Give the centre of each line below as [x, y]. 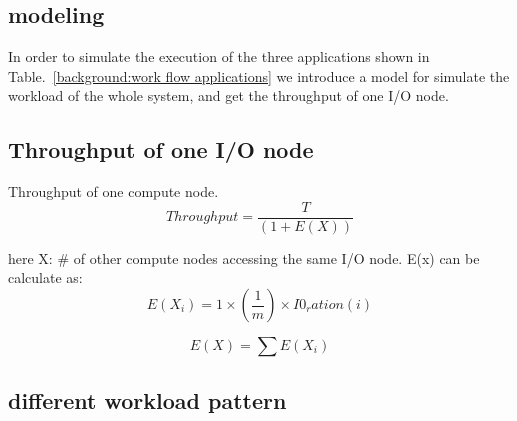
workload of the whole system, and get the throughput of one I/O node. [228, 95]
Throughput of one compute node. [113, 191]
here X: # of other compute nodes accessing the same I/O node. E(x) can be [244, 257]
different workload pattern [147, 400]
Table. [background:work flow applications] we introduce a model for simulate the [259, 75]
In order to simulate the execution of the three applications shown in [219, 56]
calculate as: [45, 277]
